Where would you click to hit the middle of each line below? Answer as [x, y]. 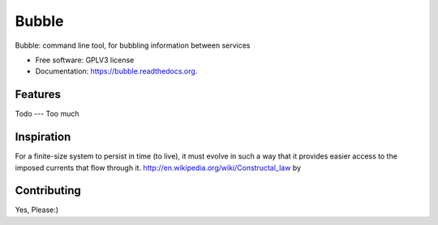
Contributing [48, 191]
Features [38, 94]
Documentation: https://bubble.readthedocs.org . [116, 71]
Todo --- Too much [47, 114]
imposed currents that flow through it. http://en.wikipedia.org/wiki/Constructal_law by [158, 168]
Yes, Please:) [37, 210]
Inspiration [43, 137]
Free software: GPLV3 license [85, 60]
